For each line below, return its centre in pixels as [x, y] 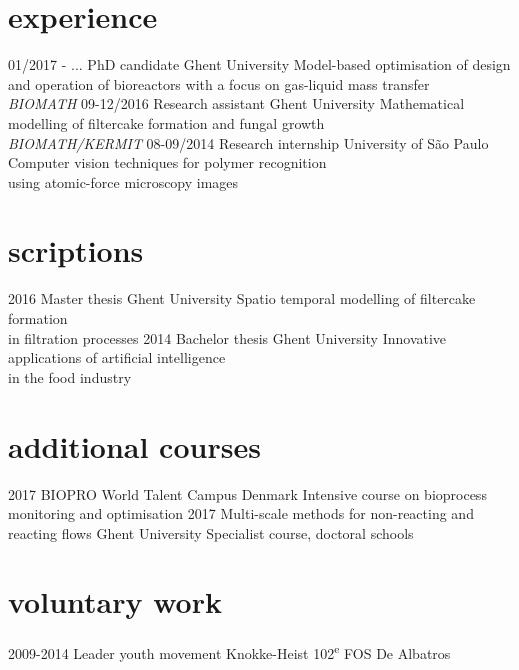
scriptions [76, 250]
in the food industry [70, 376]
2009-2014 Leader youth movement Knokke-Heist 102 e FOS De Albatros [229, 652]
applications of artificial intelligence [117, 357]
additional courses [134, 445]
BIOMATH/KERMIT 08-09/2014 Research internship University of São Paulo [248, 142]
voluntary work [115, 601]
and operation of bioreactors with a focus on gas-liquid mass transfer [219, 83]
